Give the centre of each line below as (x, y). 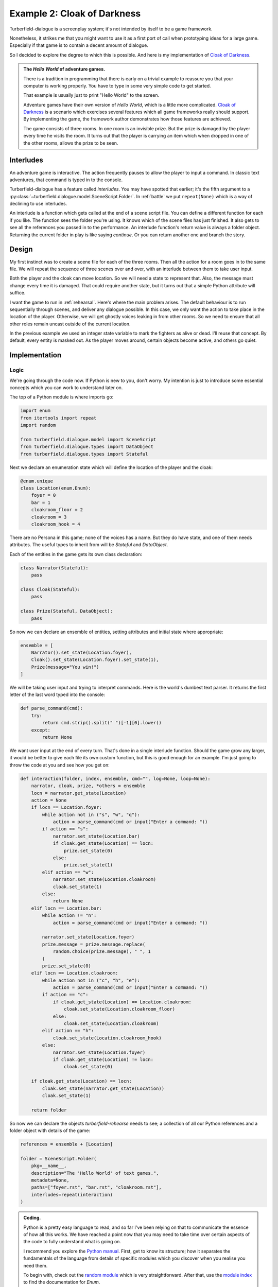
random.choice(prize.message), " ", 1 (102, 952)
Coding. (32, 1218)
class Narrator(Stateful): (54, 568)
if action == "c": (65, 995)
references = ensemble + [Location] (67, 1144)
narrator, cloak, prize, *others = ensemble (88, 786)
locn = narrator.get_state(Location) (79, 793)
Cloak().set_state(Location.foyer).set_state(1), (95, 660)
